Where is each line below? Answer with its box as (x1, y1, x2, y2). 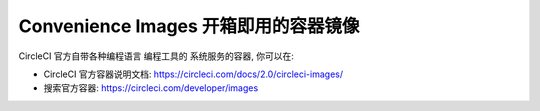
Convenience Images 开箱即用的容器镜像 (18, 15, 360, 37)
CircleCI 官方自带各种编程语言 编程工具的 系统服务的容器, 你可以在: (18, 50, 295, 62)
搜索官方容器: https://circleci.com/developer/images (43, 82, 259, 94)
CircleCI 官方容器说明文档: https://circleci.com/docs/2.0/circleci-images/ (43, 68, 344, 80)
